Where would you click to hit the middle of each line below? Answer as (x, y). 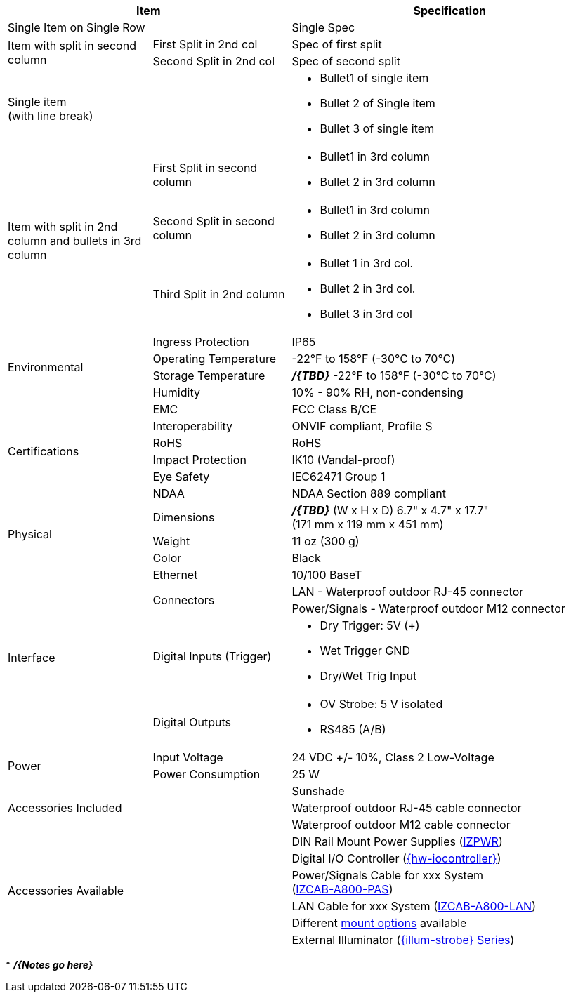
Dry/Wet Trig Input (368, 676)
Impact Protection (199, 460)
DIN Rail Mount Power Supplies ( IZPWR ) (397, 841)
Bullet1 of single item (374, 78)
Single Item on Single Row (77, 27)
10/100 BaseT (327, 575)
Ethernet (175, 575)
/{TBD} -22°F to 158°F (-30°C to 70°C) (394, 375)
